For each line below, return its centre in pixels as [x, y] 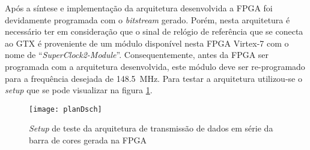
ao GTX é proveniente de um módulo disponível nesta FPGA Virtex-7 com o [147, 43]
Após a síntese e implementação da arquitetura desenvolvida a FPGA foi [139, 8]
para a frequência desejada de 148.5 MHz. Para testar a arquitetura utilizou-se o [153, 78]
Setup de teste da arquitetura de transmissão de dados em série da [151, 128]
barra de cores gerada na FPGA [88, 140]
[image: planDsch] [65, 109]
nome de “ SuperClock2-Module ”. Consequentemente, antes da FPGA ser [137, 55]
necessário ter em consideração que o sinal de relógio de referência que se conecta [154, 31]
